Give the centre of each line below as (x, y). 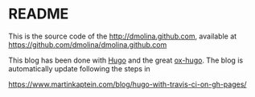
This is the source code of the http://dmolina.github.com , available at (123, 36)
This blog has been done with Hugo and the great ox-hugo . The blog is (126, 60)
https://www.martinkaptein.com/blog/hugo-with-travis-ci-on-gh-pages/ (127, 84)
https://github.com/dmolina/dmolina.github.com (88, 44)
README (39, 14)
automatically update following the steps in (79, 68)
